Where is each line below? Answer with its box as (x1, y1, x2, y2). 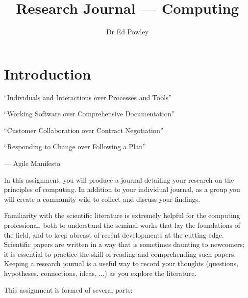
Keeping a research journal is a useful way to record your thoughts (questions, (4, 258, 239, 269)
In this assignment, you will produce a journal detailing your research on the (4, 174, 234, 185)
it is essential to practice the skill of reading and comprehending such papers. (4, 248, 236, 259)
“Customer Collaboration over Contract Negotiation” (4, 125, 164, 135)
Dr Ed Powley (106, 27, 149, 37)
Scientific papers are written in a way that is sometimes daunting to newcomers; (4, 239, 245, 249)
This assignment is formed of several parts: (4, 284, 133, 295)
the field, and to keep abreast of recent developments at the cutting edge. (4, 229, 224, 240)
